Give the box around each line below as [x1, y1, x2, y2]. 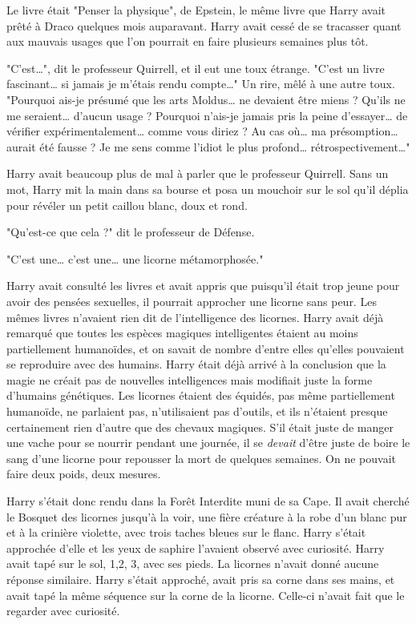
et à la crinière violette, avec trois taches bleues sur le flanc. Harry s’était [6, 524, 366, 541]
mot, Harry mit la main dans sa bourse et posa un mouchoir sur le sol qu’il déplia [6, 180, 409, 197]
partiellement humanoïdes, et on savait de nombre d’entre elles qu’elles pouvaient [6, 340, 405, 356]
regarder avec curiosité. [6, 602, 120, 619]
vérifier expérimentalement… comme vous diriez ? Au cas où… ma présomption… [6, 123, 398, 139]
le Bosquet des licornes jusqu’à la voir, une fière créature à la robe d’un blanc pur [6, 508, 407, 525]
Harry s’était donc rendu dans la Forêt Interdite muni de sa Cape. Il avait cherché [6, 493, 410, 509]
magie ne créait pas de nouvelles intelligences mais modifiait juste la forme [6, 371, 373, 388]
